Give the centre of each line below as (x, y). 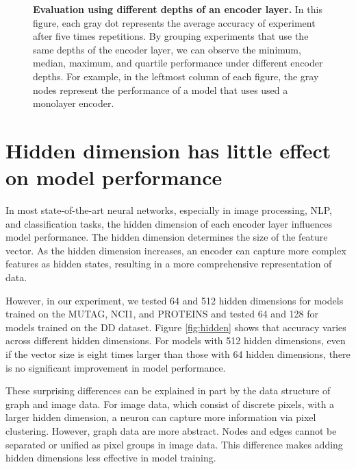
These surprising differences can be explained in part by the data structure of (168, 390)
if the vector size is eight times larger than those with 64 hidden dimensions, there (178, 354)
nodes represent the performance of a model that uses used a (161, 89)
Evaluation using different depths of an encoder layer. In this (178, 9)
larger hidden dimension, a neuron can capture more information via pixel (161, 417)
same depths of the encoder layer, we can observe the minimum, (167, 49)
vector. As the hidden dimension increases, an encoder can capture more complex (176, 250)
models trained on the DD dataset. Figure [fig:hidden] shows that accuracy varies (176, 327)
